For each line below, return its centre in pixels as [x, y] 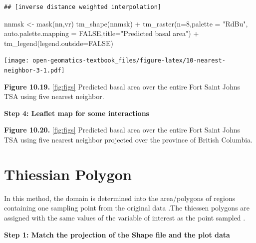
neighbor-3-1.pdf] [34, 71]
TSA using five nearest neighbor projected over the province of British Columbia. [128, 140]
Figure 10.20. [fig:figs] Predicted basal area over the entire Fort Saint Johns [122, 130]
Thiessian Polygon [68, 174]
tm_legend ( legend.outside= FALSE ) [59, 43]
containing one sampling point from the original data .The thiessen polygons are [127, 208]
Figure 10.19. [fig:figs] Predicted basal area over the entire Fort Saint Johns [122, 86]
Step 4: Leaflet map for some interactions [77, 113]
